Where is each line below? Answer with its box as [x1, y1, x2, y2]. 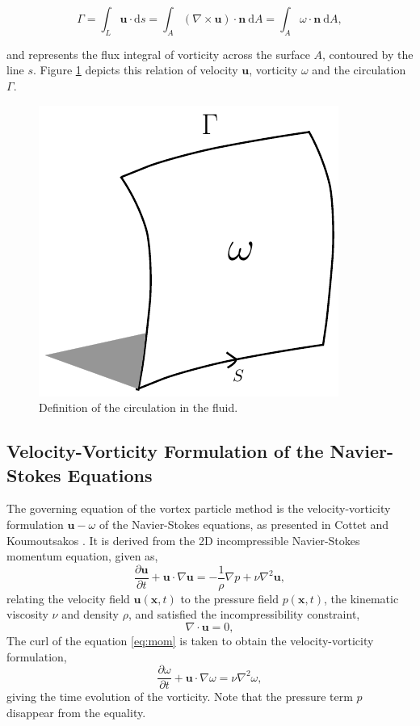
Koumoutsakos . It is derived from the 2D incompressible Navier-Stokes [6, 531, 360, 548]
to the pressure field [180, 590, 279, 606]
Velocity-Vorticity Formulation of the [6, 439, 324, 464]
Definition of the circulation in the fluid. [39, 399, 238, 416]
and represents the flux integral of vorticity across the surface [6, 45, 310, 62]
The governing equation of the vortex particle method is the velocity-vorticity [6, 500, 391, 517]
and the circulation [312, 61, 406, 78]
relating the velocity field [6, 590, 130, 606]
